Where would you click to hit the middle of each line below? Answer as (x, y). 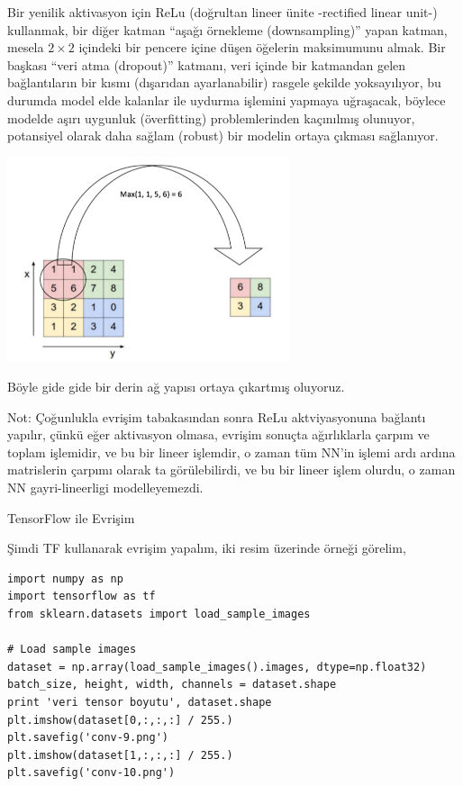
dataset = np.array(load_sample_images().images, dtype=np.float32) (217, 667)
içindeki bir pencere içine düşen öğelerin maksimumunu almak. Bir (262, 47)
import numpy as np (65, 578)
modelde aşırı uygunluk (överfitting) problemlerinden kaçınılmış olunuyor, (211, 117)
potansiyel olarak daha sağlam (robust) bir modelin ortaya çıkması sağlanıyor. (223, 136)
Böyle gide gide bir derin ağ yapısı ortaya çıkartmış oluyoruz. (176, 387)
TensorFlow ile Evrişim (71, 517)
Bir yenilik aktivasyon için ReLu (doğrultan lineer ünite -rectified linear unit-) (222, 12)
